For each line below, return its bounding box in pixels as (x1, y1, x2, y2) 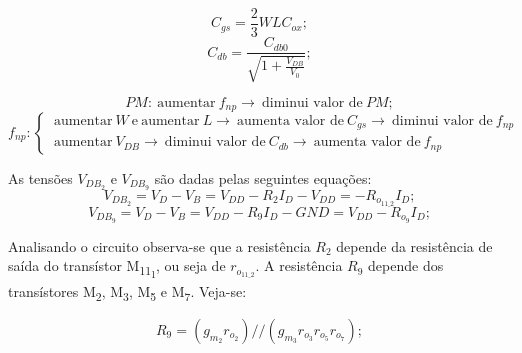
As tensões (8, 167, 73, 188)
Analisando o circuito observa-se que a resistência (8, 235, 311, 256)
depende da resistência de (336, 235, 493, 256)
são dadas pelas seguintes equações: (154, 167, 372, 188)
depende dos (368, 255, 444, 276)
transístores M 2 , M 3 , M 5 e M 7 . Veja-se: (8, 280, 247, 304)
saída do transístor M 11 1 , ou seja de (8, 255, 226, 282)
